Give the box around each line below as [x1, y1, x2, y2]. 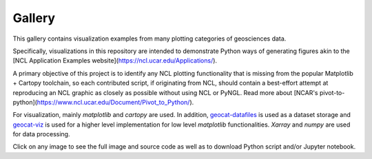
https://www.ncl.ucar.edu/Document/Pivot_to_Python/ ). [37, 98, 194, 106]
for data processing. [12, 130, 70, 138]
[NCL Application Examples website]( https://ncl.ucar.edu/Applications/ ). [12, 56, 217, 65]
